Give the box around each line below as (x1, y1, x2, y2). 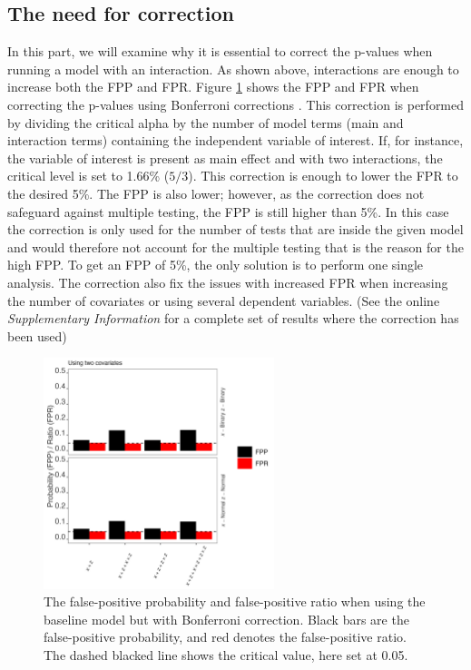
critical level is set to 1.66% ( (7, 166, 170, 185)
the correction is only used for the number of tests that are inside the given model (7, 220, 464, 239)
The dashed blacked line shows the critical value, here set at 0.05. (44, 645, 408, 665)
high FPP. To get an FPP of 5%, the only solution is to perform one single (7, 255, 424, 274)
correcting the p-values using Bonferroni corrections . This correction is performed (7, 94, 465, 113)
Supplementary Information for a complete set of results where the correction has (7, 309, 459, 328)
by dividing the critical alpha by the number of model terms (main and (7, 113, 404, 132)
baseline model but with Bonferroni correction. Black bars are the (44, 609, 409, 628)
